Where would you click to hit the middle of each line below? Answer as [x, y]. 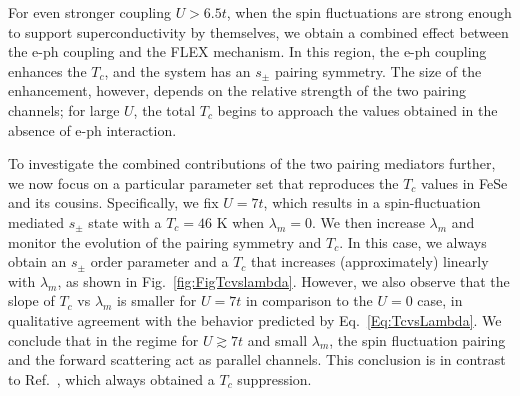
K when [240, 221]
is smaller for [157, 300]
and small [277, 339]
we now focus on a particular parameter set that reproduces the [203, 182]
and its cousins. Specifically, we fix [113, 202]
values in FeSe [464, 182]
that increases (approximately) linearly [370, 261]
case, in [440, 300]
